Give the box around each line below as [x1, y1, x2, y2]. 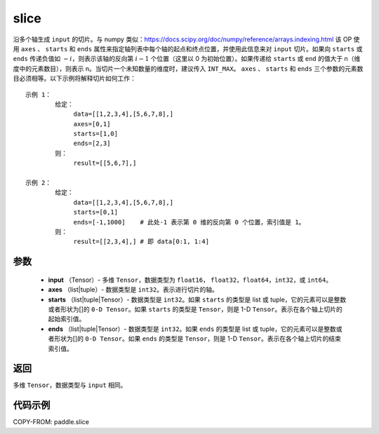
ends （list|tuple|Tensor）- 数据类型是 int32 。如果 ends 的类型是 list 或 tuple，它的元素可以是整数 [48, 325, 336, 333]
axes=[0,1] [73, 120, 111, 128]
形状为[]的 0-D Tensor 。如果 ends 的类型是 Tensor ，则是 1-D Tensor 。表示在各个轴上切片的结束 [53, 334, 342, 343]
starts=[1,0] [73, 130, 119, 138]
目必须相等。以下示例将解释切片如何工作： [13, 74, 136, 83]
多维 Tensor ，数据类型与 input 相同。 [13, 381, 127, 389]
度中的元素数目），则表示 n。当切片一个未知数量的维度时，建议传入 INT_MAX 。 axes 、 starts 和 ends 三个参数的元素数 [13, 64, 364, 73]
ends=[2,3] [73, 140, 111, 147]
